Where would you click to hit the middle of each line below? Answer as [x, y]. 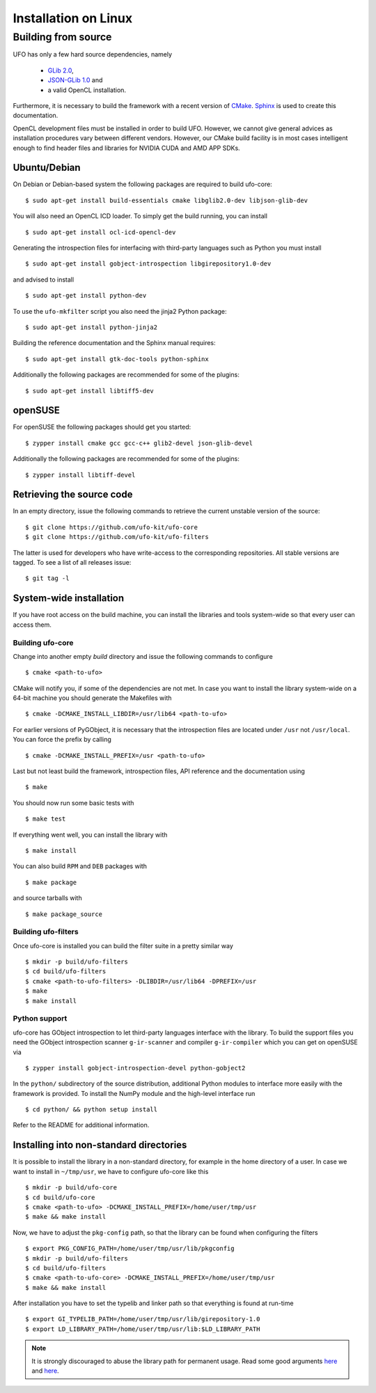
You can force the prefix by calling [62, 740]
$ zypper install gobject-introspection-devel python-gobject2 [135, 1068]
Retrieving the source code [73, 495]
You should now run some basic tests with [73, 802]
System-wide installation [69, 599]
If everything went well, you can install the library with [90, 835]
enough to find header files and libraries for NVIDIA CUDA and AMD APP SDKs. [126, 148]
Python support [40, 1019]
